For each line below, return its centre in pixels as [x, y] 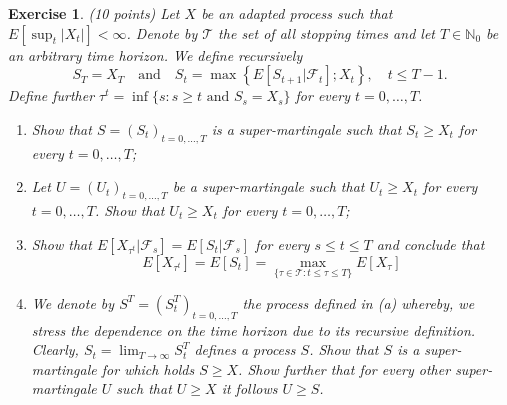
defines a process [245, 349]
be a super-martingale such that [268, 186]
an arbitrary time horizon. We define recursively [155, 54]
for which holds [148, 368]
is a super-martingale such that [306, 128]
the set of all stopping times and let [326, 32]
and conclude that [430, 243]
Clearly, [55, 349]
